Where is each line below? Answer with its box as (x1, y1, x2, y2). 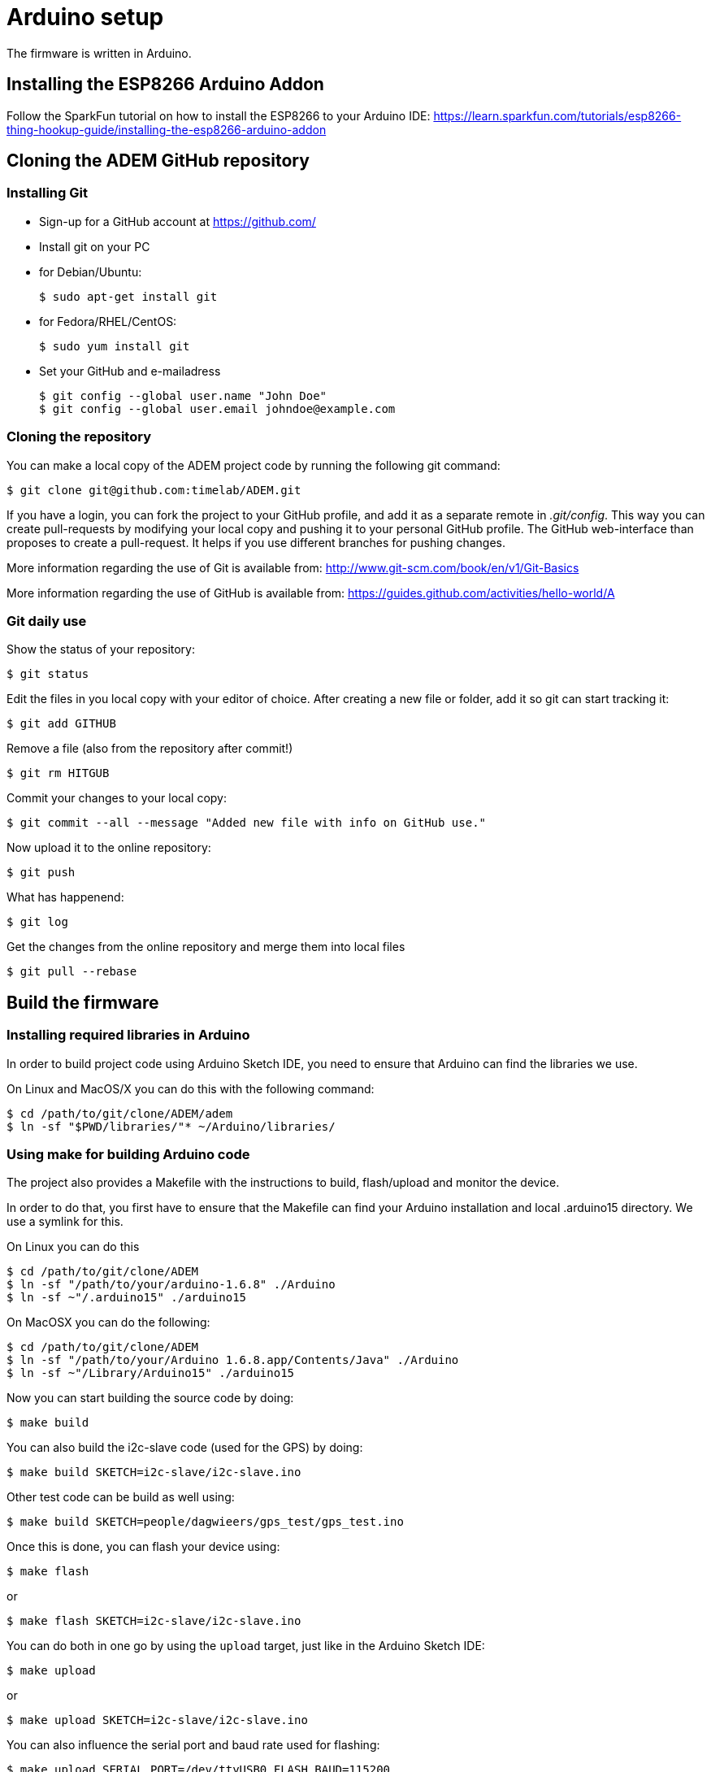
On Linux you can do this (7, 1240, 140, 1254)
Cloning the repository (7, 428, 151, 445)
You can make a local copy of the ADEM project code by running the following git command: (7, 458, 501, 472)
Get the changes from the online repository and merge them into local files (7, 940, 405, 954)
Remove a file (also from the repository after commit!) (7, 741, 293, 756)
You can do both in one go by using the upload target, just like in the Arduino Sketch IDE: (7, 1639, 485, 1653)
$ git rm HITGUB (7, 767, 110, 780)
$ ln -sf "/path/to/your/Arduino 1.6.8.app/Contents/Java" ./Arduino (7, 1353, 459, 1367)
